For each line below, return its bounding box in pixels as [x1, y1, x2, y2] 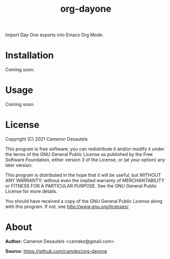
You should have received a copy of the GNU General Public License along [5, 198, 162, 204]
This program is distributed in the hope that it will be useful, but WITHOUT [5, 172, 161, 178]
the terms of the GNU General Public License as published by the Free [5, 151, 153, 157]
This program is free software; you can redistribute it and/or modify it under [5, 146, 165, 152]
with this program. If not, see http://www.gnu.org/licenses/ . [5, 203, 130, 210]
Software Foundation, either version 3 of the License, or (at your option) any [5, 157, 165, 163]
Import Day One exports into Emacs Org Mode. [5, 32, 104, 38]
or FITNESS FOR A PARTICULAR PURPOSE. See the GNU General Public [5, 183, 157, 189]
